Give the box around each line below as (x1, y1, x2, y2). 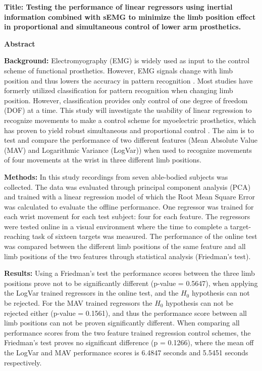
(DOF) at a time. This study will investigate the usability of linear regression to (4, 105, 252, 115)
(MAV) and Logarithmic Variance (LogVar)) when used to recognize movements (4, 144, 252, 155)
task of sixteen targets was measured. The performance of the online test (32, 231, 257, 241)
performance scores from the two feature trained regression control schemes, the (4, 327, 251, 338)
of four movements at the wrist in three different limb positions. (4, 154, 201, 165)
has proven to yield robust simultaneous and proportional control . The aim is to (4, 125, 254, 135)
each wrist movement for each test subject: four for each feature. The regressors (4, 211, 250, 222)
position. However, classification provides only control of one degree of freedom (4, 95, 248, 105)
